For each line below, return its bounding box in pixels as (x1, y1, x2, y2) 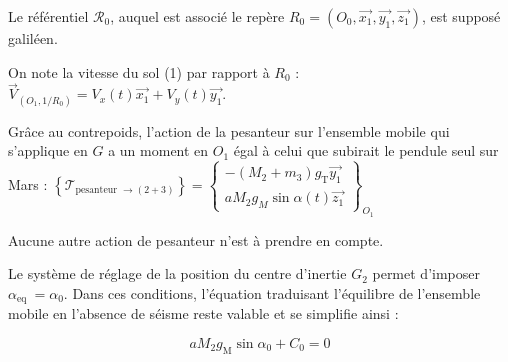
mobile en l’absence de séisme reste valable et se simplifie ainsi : (8, 303, 399, 324)
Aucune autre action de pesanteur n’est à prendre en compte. (8, 229, 384, 250)
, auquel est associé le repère (110, 6, 285, 26)
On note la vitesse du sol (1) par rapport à (8, 61, 270, 82)
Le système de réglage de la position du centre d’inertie (8, 263, 347, 284)
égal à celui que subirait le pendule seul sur (233, 140, 499, 161)
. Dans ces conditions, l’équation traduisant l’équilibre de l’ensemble (63, 282, 481, 303)
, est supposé (421, 6, 501, 26)
